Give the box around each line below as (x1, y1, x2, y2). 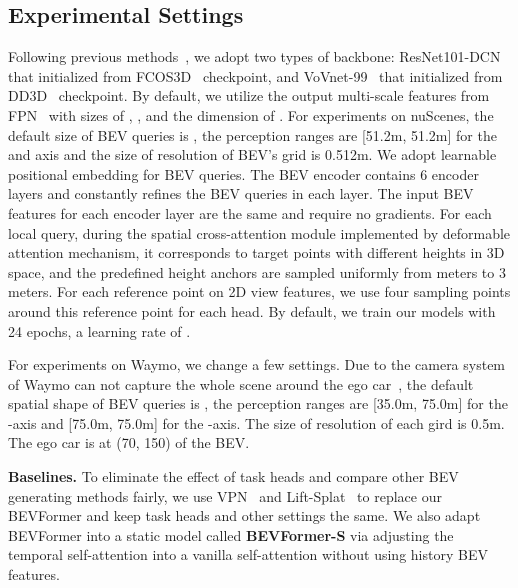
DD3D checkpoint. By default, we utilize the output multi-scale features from (8, 85, 490, 106)
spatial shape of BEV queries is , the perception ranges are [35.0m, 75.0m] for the (8, 393, 508, 414)
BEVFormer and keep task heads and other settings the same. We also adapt (8, 505, 481, 526)
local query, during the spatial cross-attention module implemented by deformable (8, 222, 511, 243)
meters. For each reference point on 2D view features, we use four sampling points (8, 281, 511, 302)
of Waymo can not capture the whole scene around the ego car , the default (8, 373, 474, 394)
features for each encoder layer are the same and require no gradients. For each (8, 202, 492, 223)
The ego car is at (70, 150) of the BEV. (8, 432, 250, 453)
